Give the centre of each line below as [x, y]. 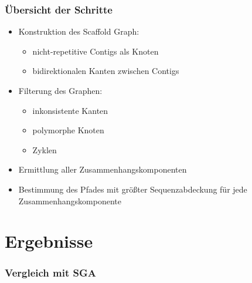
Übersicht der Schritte [59, 9]
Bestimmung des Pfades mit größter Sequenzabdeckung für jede [133, 189]
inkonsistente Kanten [70, 110]
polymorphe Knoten [68, 130]
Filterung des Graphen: [60, 90]
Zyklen [45, 149]
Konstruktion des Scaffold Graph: [79, 31]
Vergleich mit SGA [50, 273]
